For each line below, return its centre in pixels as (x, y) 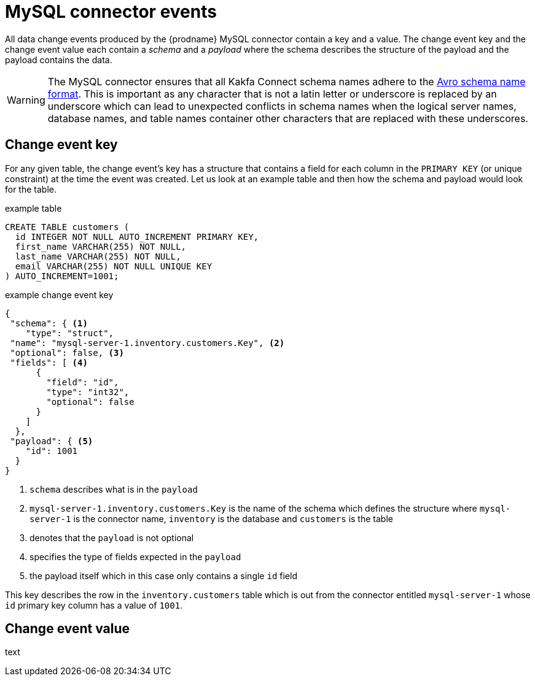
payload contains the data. (59, 60)
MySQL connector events (111, 12)
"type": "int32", (88, 392)
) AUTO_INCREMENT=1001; (62, 276)
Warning (26, 100)
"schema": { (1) (49, 323)
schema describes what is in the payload (114, 489)
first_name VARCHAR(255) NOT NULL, (101, 246)
